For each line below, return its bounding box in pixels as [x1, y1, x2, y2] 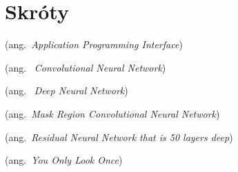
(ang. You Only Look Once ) [5, 153, 123, 167]
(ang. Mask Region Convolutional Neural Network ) [5, 106, 220, 120]
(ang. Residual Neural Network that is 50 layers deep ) [5, 129, 233, 144]
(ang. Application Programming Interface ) [5, 37, 183, 52]
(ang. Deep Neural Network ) [5, 83, 128, 98]
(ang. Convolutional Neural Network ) [5, 60, 166, 74]
